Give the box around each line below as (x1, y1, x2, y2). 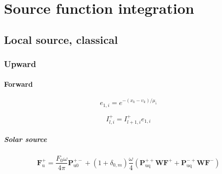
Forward (4, 78, 33, 89)
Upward (4, 58, 36, 70)
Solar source (4, 134, 47, 144)
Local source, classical (4, 32, 118, 47)
